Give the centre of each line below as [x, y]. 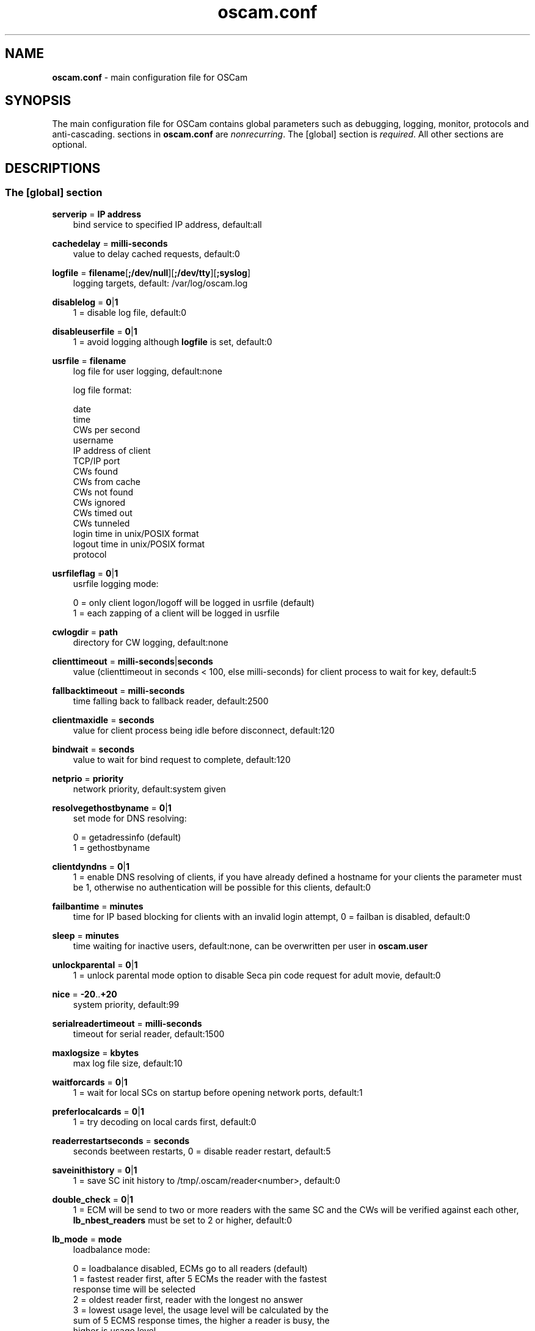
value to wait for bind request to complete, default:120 [182, 759]
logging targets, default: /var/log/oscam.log [160, 283]
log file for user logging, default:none [147, 371]
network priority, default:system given [149, 789]
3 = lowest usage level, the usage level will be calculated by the [201, 1310]
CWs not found [103, 492]
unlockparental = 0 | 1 [95, 965]
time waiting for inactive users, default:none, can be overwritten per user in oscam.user [250, 946]
